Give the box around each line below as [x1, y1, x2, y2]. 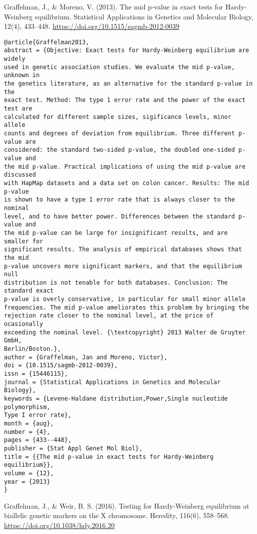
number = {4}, [4, 428, 51, 435]
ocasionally [4, 320, 43, 328]
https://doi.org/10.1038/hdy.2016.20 [4, 520, 115, 531]
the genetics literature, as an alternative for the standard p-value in [4, 80, 253, 88]
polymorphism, [4, 403, 51, 411]
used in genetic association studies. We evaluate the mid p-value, [4, 63, 235, 71]
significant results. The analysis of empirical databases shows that [4, 246, 242, 253]
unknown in [4, 72, 40, 79]
